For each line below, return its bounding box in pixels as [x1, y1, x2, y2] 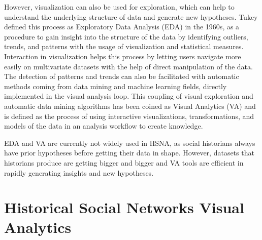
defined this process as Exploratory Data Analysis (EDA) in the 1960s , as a [4, 21, 240, 32]
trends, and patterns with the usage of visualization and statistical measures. [4, 41, 244, 52]
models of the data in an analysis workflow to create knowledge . [4, 121, 203, 131]
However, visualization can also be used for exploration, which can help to [4, 2, 235, 12]
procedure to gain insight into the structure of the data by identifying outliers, [4, 31, 248, 42]
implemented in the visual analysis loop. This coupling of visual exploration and [4, 91, 253, 101]
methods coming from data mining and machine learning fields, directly [4, 81, 227, 91]
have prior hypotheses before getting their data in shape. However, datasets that [4, 147, 254, 158]
